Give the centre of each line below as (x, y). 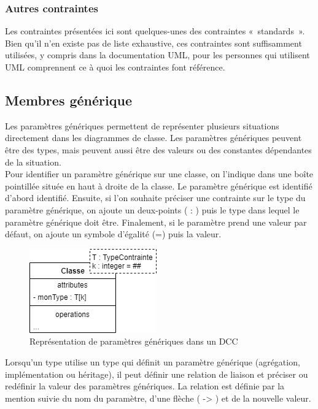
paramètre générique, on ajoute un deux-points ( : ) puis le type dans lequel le (152, 209)
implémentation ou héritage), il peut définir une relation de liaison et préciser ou (157, 374)
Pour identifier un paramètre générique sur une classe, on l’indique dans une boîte (159, 174)
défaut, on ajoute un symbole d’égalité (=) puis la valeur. (113, 234)
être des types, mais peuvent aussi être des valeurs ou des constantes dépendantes (158, 149)
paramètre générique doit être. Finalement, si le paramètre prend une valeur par (156, 222)
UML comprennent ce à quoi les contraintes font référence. (115, 67)
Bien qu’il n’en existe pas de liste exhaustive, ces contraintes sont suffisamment (153, 43)
